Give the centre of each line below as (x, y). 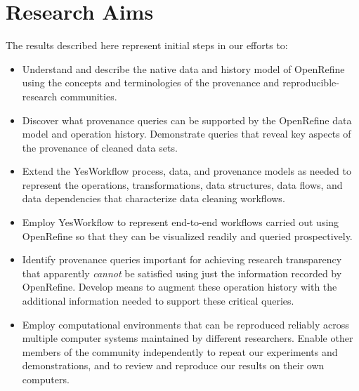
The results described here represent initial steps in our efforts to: (147, 45)
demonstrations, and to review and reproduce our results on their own (173, 365)
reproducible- (311, 82)
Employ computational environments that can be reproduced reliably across (185, 324)
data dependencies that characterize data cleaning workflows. (154, 198)
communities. (89, 96)
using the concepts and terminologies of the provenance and (151, 82)
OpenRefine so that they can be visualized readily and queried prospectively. (187, 236)
